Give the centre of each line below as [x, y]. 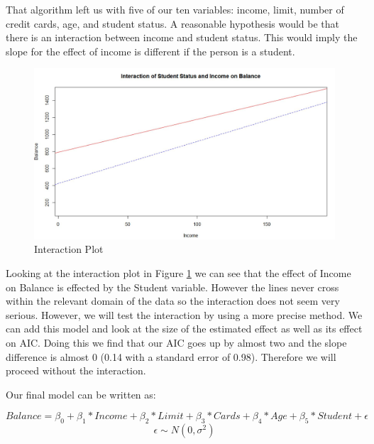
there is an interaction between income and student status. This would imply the [182, 37]
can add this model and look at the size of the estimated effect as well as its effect [184, 329]
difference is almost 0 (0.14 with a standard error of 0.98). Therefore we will [171, 356]
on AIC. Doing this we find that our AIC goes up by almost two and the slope [176, 342]
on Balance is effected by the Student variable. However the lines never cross [172, 287]
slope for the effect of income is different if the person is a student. [150, 51]
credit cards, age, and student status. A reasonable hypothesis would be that [173, 23]
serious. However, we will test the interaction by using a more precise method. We [184, 314]
